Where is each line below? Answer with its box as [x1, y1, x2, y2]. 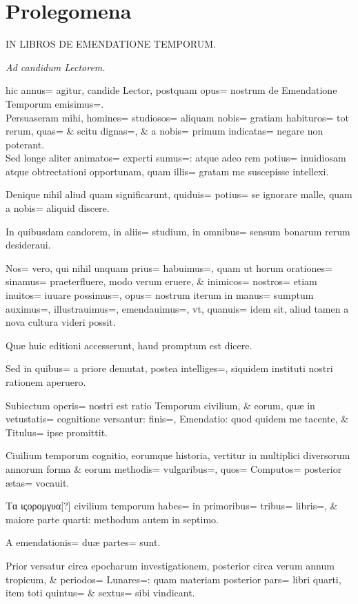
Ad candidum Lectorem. [6, 59, 106, 74]
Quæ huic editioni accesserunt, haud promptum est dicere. [6, 338, 252, 352]
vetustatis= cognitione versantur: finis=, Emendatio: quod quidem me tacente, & [6, 411, 349, 426]
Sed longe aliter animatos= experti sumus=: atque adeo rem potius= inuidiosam [6, 150, 346, 165]
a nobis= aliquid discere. [6, 201, 110, 215]
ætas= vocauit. [6, 475, 70, 489]
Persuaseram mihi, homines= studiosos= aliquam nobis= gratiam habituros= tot [6, 110, 349, 124]
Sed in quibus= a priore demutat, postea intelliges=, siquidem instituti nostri [6, 361, 333, 376]
